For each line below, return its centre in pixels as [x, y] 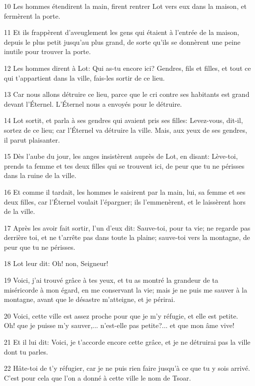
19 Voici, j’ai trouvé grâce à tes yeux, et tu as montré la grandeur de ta [111, 280]
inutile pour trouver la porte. [48, 51]
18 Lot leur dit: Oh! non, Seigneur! [56, 263]
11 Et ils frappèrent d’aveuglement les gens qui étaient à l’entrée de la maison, [122, 32]
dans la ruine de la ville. [40, 175]
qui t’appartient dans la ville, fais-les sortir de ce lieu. [84, 77]
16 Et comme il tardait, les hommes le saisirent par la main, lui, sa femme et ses [125, 192]
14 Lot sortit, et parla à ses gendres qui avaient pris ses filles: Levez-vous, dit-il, [124, 120]
